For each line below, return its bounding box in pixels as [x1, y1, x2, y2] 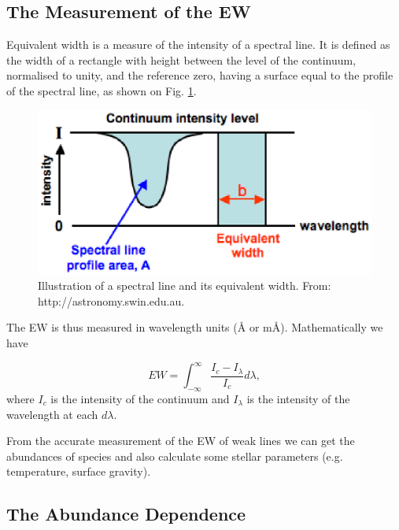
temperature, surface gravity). [6, 463, 151, 480]
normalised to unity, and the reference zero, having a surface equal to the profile [6, 67, 393, 83]
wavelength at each [6, 406, 98, 422]
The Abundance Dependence [6, 502, 246, 526]
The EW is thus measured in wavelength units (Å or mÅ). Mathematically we [6, 319, 383, 335]
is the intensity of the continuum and [50, 390, 230, 406]
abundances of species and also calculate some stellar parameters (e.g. [6, 447, 343, 464]
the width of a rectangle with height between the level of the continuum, [6, 51, 357, 68]
